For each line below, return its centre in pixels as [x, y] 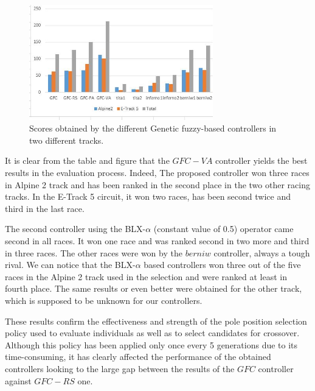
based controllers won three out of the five [222, 265]
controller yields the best [261, 160]
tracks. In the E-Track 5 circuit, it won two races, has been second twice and [148, 196]
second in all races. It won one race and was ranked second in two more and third [157, 240]
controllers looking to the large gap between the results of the [120, 368]
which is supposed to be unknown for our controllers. [104, 300]
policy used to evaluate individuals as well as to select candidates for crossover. [152, 333]
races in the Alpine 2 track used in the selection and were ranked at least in [146, 276]
